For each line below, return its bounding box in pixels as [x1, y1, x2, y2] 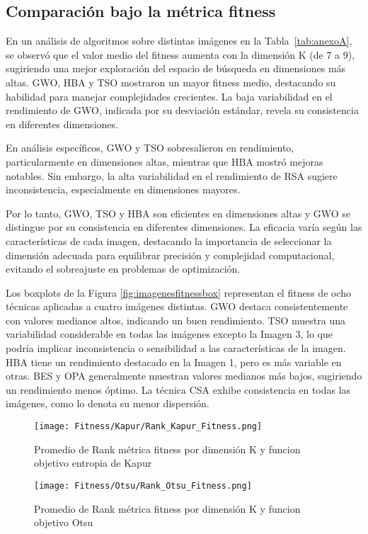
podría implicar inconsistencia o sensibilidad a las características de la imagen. [6, 341, 346, 356]
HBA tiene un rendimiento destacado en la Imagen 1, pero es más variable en [6, 354, 342, 369]
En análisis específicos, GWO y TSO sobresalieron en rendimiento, [6, 140, 294, 155]
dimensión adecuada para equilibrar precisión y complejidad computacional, [6, 247, 335, 262]
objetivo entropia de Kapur [34, 455, 152, 470]
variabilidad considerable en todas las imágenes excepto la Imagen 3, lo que [6, 326, 333, 341]
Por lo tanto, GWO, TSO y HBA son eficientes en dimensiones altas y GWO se [6, 205, 351, 220]
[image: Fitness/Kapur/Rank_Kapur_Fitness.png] [34, 421, 263, 432]
